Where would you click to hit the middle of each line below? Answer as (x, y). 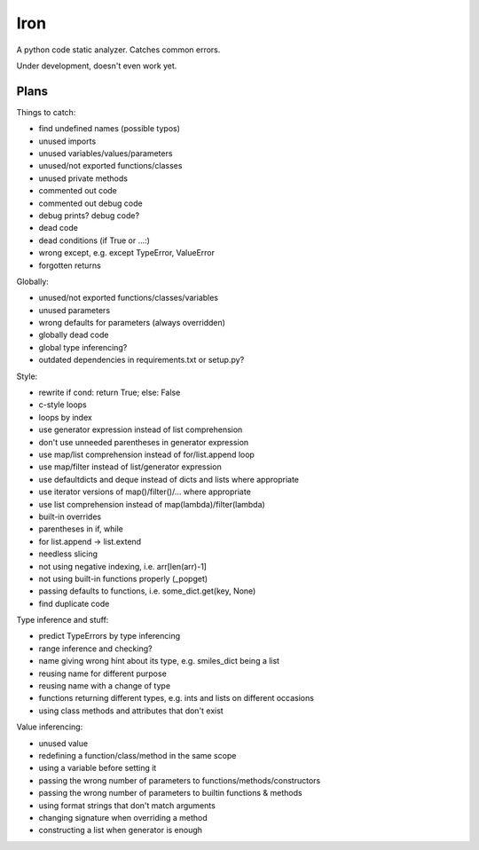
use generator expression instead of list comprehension (141, 429)
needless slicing (68, 554)
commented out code (78, 191)
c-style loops (63, 405)
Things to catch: (46, 112)
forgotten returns (70, 265)
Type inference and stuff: (63, 620)
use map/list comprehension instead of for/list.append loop (146, 454)
